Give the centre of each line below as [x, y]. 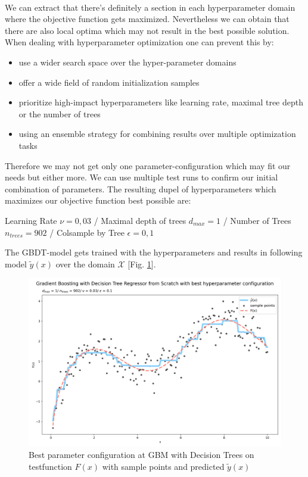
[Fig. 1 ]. [142, 264]
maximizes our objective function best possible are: [98, 200]
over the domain [85, 264]
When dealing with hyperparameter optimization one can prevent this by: [139, 42]
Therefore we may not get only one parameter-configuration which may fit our [148, 165]
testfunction [50, 466]
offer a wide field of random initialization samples [109, 82]
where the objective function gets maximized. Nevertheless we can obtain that [147, 19]
